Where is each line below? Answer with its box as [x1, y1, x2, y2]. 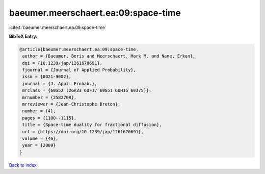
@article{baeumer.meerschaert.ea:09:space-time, [19, 47, 139, 52]
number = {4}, [22, 108, 56, 114]
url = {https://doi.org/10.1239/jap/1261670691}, [22, 129, 144, 134]
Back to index [9, 162, 37, 168]
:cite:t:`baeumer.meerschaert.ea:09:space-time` [9, 25, 106, 30]
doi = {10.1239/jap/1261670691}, [22, 60, 103, 66]
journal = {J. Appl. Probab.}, [22, 81, 98, 86]
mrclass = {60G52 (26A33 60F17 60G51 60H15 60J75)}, [22, 88, 152, 93]
